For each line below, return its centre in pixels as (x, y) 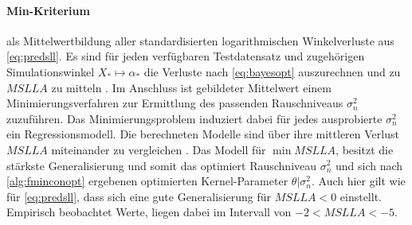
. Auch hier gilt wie (358, 181)
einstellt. (361, 196)
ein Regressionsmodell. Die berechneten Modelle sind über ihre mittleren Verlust (203, 134)
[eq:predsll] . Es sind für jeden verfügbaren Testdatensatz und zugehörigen (186, 56)
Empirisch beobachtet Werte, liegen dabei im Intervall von (149, 212)
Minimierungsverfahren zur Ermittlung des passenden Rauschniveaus (175, 103)
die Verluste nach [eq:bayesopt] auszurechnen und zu (272, 71)
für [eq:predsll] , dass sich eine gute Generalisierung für (139, 196)
